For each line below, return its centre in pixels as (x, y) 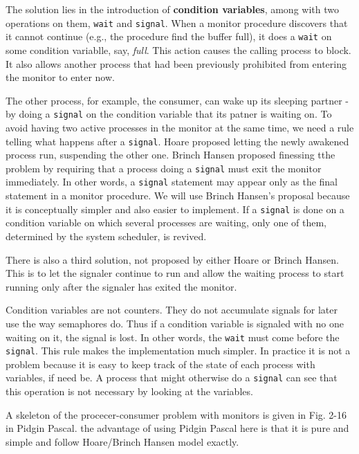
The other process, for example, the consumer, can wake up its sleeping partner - (177, 100)
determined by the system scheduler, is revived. (106, 236)
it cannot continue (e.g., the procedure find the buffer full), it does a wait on (169, 36)
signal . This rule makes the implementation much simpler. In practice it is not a (178, 351)
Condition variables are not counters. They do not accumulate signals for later (172, 310)
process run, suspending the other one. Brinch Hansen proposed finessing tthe (171, 155)
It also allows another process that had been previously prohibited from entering (176, 63)
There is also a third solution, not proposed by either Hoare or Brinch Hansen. (172, 259)
